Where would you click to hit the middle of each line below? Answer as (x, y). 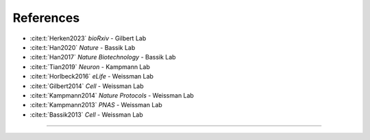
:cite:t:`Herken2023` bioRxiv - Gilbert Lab (88, 38)
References (46, 18)
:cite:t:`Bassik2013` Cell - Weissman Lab (86, 114)
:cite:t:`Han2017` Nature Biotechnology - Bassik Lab (103, 57)
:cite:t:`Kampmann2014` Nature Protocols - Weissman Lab (112, 95)
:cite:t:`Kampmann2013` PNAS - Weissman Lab (96, 105)
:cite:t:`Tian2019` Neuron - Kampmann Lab (90, 67)
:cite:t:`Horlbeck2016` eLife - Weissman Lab (92, 76)
